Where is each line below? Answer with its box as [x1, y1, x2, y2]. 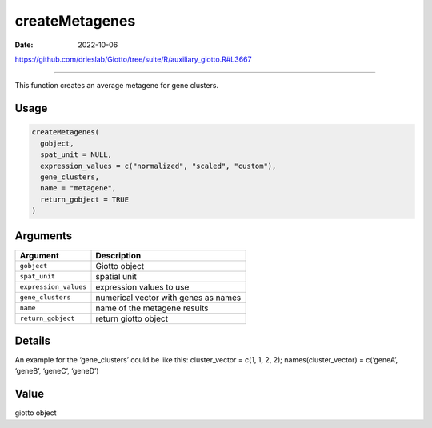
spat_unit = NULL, [40, 150, 112, 159]
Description [95, 250, 142, 261]
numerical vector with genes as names [95, 292, 242, 303]
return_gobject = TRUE [40, 194, 130, 204]
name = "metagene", [40, 184, 117, 193]
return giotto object [95, 313, 168, 324]
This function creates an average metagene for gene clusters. [14, 81, 219, 90]
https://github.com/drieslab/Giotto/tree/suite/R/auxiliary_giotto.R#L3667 [14, 54, 252, 64]
